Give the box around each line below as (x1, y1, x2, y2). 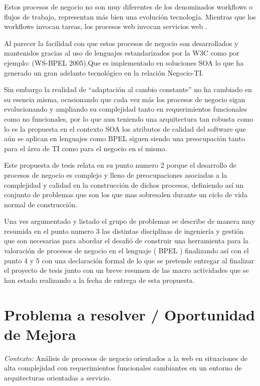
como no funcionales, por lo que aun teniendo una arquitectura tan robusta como (4, 113, 253, 124)
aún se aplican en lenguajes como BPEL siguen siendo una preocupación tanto (4, 133, 245, 144)
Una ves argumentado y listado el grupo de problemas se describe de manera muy (4, 216, 255, 226)
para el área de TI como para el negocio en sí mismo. (4, 143, 167, 153)
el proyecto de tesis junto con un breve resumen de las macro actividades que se (4, 265, 249, 275)
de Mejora (4, 323, 76, 344)
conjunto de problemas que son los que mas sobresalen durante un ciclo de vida (4, 189, 247, 200)
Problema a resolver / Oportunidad (4, 304, 255, 324)
